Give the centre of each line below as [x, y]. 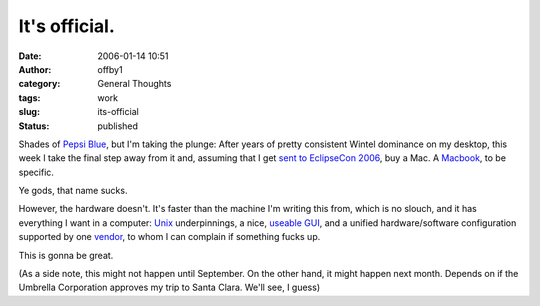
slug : [29, 112]
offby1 [110, 69]
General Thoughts [134, 84]
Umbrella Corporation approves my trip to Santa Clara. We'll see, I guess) [169, 287]
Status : [34, 126]
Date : [30, 56]
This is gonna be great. [66, 255]
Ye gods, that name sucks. [73, 191]
